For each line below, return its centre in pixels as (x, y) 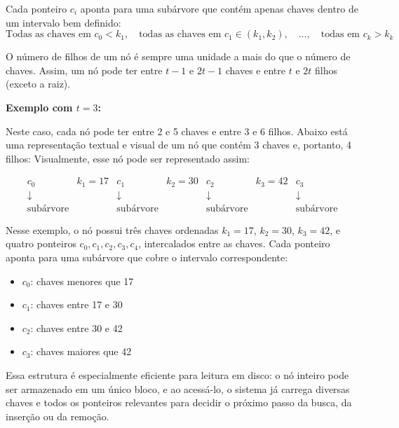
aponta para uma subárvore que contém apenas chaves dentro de (219, 8)
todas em (340, 35)
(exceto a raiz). (38, 84)
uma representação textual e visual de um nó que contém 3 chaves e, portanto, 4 (179, 145)
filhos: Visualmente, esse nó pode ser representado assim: (128, 158)
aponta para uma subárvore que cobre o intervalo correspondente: (147, 257)
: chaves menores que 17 (82, 281)
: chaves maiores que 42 (81, 351)
